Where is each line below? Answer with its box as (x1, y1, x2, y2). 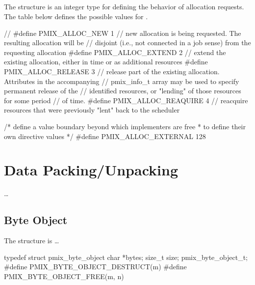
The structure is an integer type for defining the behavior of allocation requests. (4, 1, 244, 12)
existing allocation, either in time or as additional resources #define (4, 57, 208, 67)
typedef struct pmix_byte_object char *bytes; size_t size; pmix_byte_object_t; (4, 252, 248, 262)
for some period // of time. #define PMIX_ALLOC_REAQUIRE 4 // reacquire (4, 95, 248, 105)
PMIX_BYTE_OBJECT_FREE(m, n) (4, 271, 124, 281)
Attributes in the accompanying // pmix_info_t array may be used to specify (4, 76, 239, 86)
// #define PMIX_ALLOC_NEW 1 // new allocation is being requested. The (4, 28, 241, 38)
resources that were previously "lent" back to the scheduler (4, 105, 180, 115)
